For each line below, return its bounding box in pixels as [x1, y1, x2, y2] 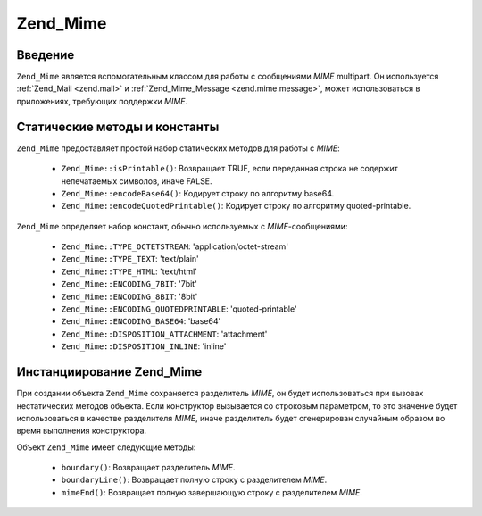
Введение [16, 47, 75, 62]
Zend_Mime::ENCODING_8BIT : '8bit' [61, 291, 198, 302]
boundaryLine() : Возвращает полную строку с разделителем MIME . [61, 474, 328, 486]
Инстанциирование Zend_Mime [16, 364, 203, 379]
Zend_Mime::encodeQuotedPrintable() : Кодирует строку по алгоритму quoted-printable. [61, 201, 411, 212]
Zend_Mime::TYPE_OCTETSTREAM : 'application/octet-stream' [61, 241, 289, 252]
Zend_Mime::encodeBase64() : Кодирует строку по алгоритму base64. [61, 187, 335, 198]
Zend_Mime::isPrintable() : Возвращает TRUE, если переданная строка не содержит [61, 163, 399, 174]
